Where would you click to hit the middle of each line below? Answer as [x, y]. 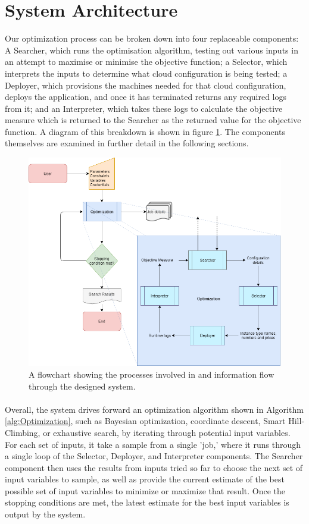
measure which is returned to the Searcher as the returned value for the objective [153, 120]
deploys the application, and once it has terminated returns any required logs [146, 97]
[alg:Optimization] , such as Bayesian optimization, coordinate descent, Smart [145, 421]
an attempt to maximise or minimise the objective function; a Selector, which [146, 62]
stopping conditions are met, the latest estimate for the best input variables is [147, 502]
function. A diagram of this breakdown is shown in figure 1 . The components [145, 131]
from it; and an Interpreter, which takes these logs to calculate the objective [144, 108]
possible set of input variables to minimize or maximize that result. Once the [145, 490]
